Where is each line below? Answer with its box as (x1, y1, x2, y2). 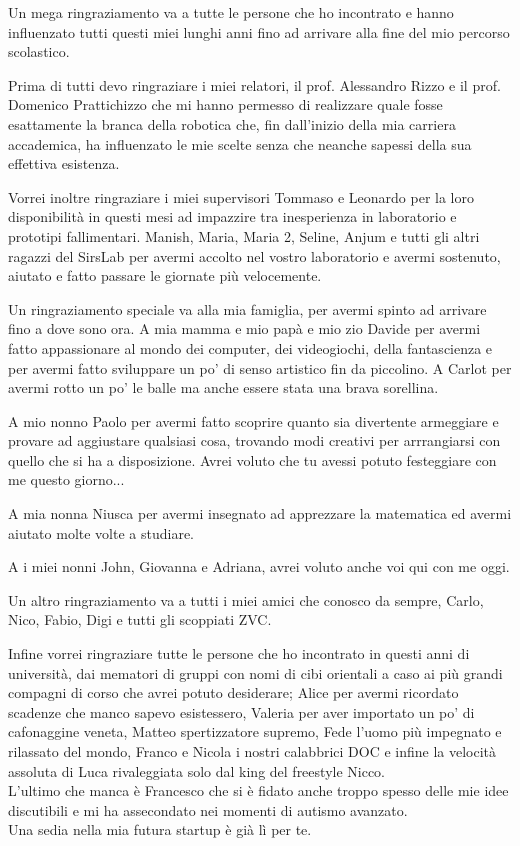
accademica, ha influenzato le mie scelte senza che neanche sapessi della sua (8, 133, 472, 154)
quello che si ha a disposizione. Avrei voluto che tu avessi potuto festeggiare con (8, 449, 497, 470)
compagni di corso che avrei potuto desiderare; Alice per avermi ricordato (8, 682, 459, 703)
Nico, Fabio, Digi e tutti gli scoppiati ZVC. (8, 609, 272, 630)
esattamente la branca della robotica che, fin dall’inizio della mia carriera (8, 113, 456, 134)
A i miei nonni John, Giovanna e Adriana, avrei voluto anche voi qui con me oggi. (8, 556, 510, 577)
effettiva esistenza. (8, 153, 120, 174)
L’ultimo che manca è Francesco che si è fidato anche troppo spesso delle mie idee (8, 780, 509, 801)
